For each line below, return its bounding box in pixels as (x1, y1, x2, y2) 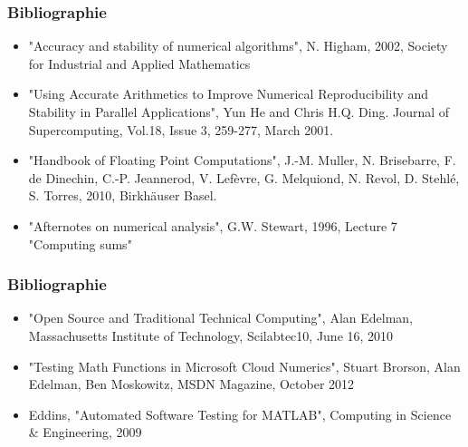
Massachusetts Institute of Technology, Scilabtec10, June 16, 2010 (28, 326, 394, 345)
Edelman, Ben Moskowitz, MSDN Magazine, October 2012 (28, 374, 355, 394)
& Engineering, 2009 (28, 423, 142, 442)
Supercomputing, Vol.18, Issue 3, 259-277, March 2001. (28, 120, 334, 139)
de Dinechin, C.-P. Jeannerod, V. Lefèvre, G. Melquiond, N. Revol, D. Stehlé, (28, 168, 460, 187)
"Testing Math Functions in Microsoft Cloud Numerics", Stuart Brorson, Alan (28, 356, 461, 375)
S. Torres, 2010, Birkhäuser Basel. (28, 186, 217, 205)
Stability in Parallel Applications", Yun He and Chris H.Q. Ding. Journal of (28, 102, 450, 121)
